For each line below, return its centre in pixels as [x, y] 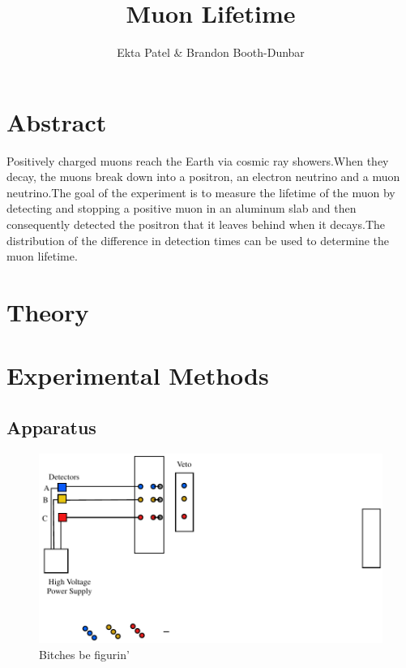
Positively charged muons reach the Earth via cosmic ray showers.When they [198, 160]
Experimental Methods [138, 375]
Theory [48, 312]
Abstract [57, 121]
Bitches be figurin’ [84, 654]
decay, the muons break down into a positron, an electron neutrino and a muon [203, 177]
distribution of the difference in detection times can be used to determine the [198, 240]
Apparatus [51, 427]
